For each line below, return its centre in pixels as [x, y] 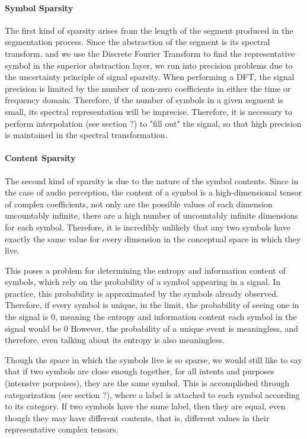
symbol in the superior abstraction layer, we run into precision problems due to [149, 65]
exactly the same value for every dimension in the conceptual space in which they [153, 238]
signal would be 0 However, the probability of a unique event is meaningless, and [152, 328]
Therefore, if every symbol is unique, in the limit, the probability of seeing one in [152, 305]
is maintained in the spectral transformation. [86, 135]
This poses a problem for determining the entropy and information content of [145, 270]
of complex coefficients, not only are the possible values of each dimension [139, 204]
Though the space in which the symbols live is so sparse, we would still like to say [153, 359]
